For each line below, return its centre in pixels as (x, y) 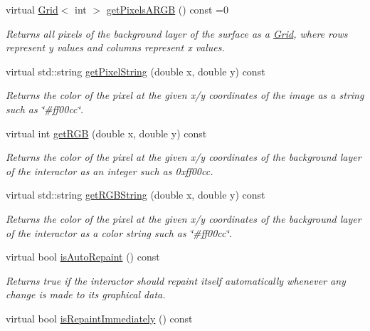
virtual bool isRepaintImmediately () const (99, 318)
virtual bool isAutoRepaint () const (83, 257)
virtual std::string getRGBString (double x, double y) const (136, 195)
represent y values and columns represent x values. (115, 47)
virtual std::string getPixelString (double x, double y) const (136, 71)
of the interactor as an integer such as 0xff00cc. (110, 170)
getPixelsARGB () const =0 (167, 9)
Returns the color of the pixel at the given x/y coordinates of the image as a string (185, 95)
